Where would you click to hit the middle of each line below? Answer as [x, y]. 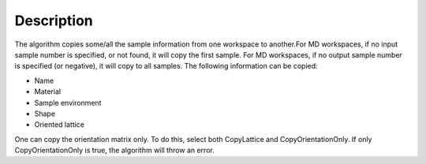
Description [54, 20]
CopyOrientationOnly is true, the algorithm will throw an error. [114, 151]
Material [48, 91]
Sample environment [68, 102]
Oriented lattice [60, 125]
